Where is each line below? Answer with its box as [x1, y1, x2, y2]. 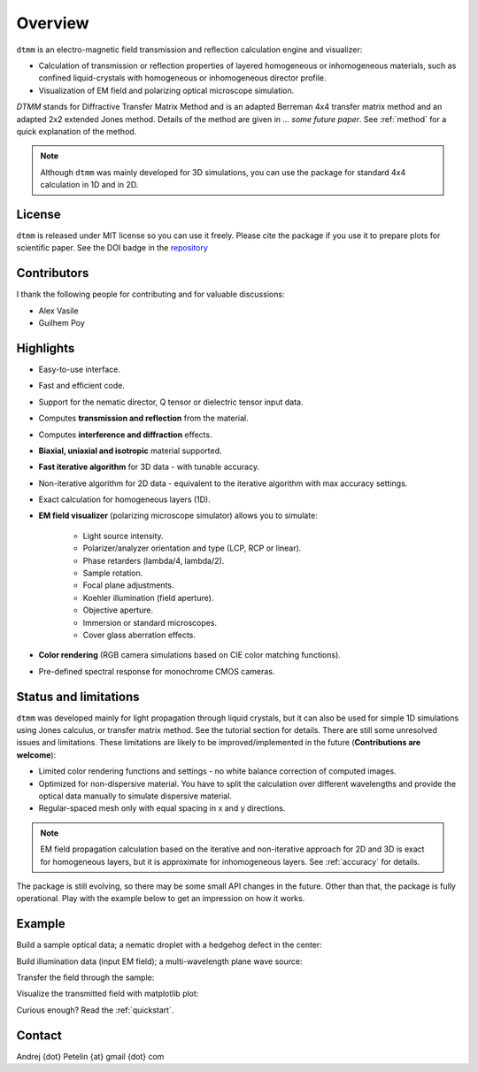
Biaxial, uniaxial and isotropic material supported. [38, 445, 222, 456]
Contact [16, 1028, 62, 1043]
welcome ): [16, 749, 57, 760]
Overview [16, 13, 89, 33]
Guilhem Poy [38, 318, 86, 328]
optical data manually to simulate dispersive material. [38, 791, 232, 801]
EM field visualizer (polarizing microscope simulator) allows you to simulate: [38, 510, 318, 521]
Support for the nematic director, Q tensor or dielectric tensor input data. [38, 397, 304, 407]
